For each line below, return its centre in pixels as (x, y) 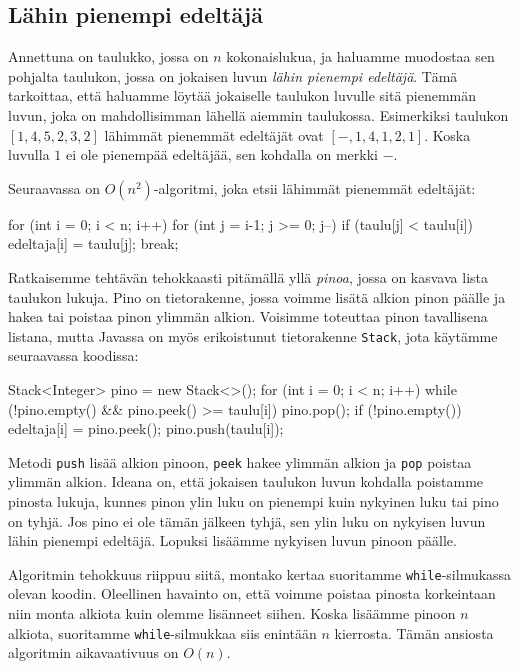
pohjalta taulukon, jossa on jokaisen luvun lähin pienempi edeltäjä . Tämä (233, 75)
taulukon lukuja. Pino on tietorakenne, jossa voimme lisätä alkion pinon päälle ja (257, 296)
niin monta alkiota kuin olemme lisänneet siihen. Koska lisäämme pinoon (232, 613)
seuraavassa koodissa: (73, 355)
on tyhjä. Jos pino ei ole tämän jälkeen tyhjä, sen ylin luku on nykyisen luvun (247, 520)
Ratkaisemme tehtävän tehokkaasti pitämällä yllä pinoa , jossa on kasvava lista (248, 276)
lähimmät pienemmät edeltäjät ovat (214, 134)
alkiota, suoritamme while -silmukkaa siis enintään (162, 632)
